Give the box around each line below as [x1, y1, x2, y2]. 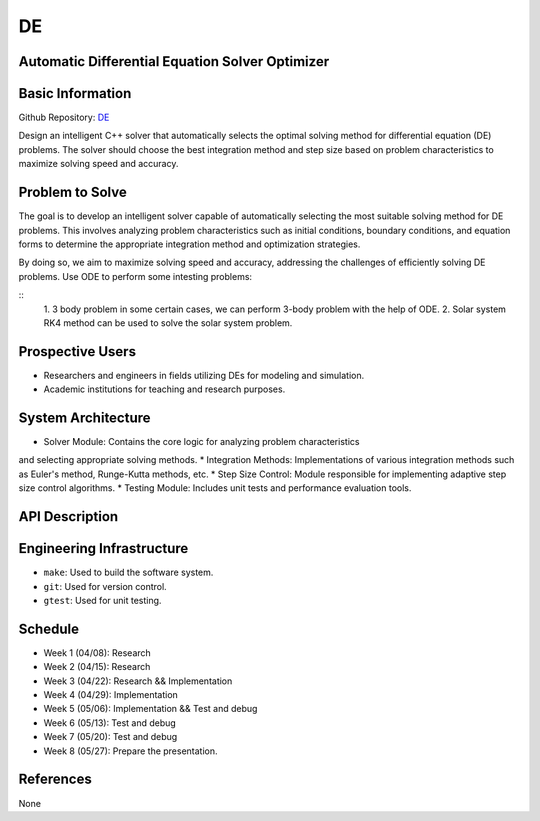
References [18, 771, 92, 788]
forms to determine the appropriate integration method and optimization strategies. [18, 238, 361, 250]
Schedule [18, 620, 80, 637]
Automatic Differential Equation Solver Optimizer [18, 53, 330, 70]
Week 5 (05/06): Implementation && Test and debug [43, 703, 258, 715]
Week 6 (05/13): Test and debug [43, 716, 177, 729]
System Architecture [18, 410, 151, 426]
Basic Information [18, 85, 132, 102]
